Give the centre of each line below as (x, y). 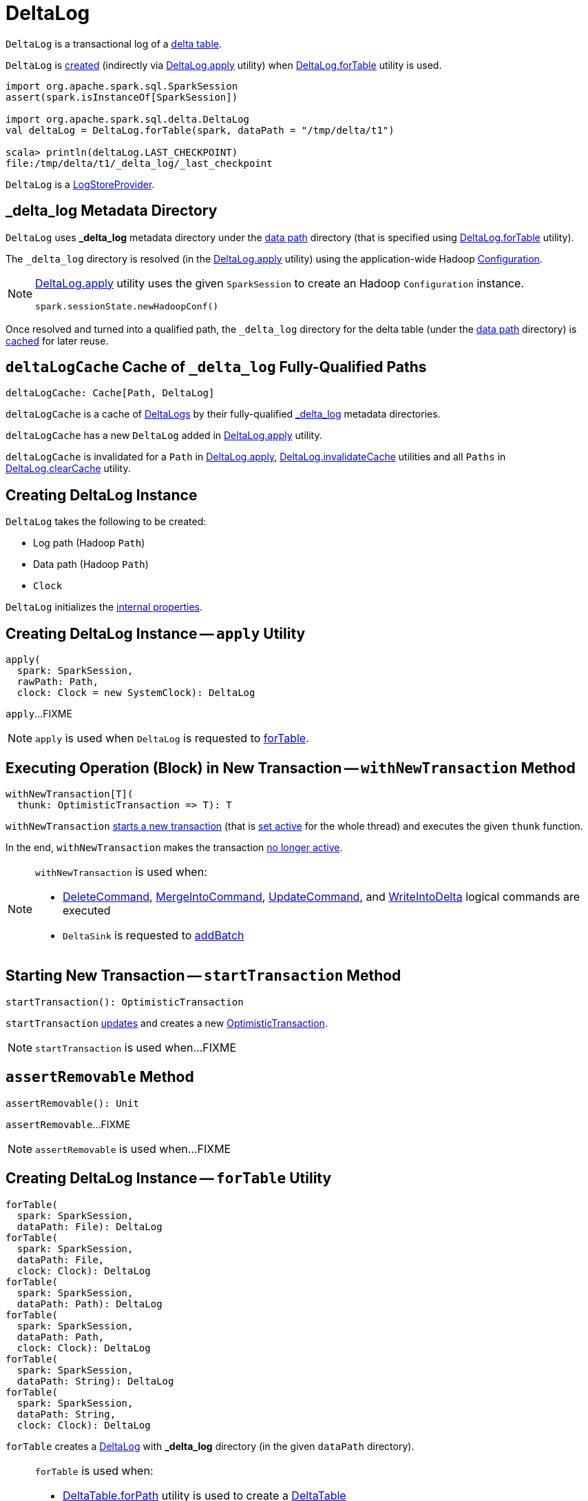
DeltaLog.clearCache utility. (68, 469)
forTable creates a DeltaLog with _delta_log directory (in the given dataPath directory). (210, 1446)
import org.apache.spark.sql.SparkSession (122, 86)
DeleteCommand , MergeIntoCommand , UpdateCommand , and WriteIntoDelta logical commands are (321, 896)
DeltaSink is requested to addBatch (154, 935)
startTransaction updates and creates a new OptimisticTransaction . (167, 1023)
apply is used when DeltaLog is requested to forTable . (172, 738)
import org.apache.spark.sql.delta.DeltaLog (128, 119)
